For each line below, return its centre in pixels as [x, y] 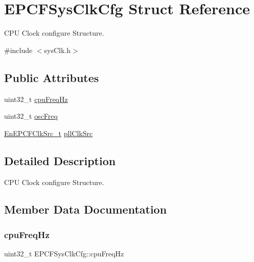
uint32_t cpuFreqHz [36, 99]
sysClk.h [57, 50]
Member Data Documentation [86, 209]
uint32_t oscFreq [31, 116]
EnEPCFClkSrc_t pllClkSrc [49, 133]
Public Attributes [52, 77]
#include [18, 50]
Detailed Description [60, 160]
